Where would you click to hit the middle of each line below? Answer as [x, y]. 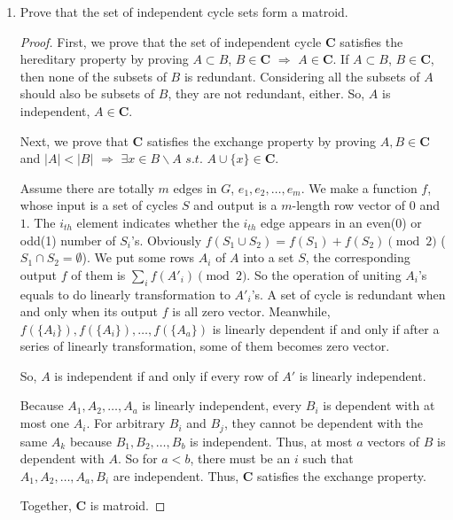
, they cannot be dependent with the [323, 423]
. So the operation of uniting [324, 274]
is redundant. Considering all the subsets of [302, 76]
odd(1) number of [68, 240]
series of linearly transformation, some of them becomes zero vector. [205, 346]
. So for [137, 458]
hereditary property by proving [104, 59]
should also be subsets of [87, 93]
